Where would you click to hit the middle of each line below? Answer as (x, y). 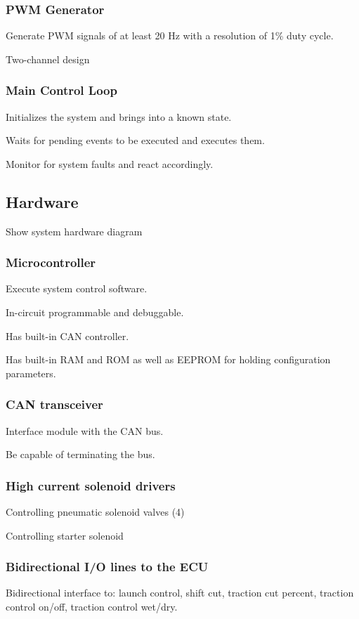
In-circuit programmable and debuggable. (95, 312)
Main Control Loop (61, 90)
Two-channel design (48, 59)
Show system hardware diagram (74, 231)
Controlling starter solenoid (65, 535)
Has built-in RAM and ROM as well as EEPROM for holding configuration (168, 359)
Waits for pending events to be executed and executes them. (135, 140)
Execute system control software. (77, 288)
